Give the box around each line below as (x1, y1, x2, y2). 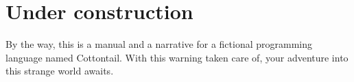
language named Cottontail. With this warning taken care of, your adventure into (5, 50, 349, 64)
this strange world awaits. (5, 64, 114, 78)
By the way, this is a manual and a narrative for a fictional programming (5, 37, 313, 51)
